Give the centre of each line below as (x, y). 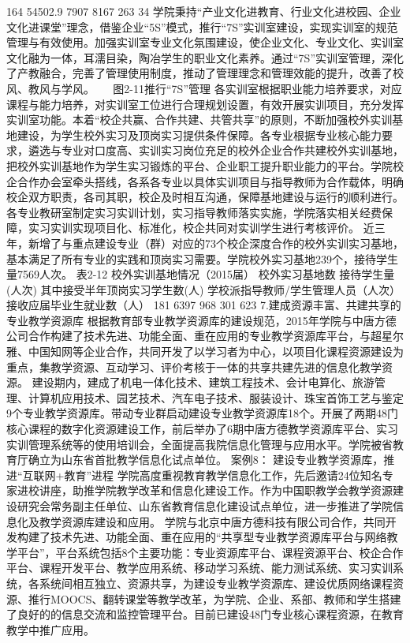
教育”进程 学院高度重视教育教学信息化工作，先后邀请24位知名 (223, 475)
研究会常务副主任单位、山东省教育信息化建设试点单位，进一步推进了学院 (205, 506)
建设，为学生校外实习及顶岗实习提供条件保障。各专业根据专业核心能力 (199, 135)
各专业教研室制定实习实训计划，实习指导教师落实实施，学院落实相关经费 (194, 212)
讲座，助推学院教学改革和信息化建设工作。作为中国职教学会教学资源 (216, 490)
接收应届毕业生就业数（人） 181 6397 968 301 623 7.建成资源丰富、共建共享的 (204, 305)
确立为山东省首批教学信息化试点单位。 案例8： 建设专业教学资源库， (206, 460)
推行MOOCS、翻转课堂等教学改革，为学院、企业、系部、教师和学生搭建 (214, 598)
